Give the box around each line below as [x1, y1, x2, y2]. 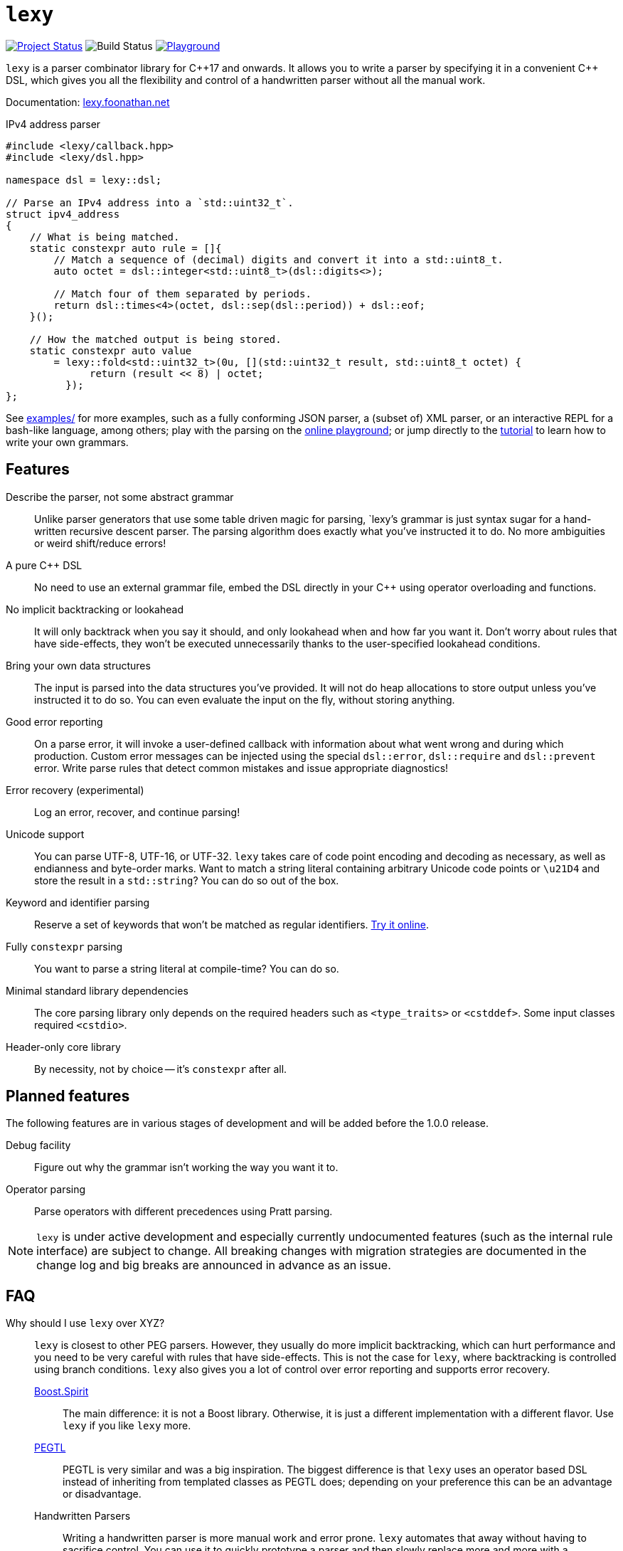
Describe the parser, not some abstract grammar [6, 490, 234, 503]
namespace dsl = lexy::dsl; [6, 174, 162, 186]
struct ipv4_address [6, 208, 120, 220]
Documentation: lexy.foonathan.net [6, 95, 170, 108]
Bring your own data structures [6, 659, 151, 672]
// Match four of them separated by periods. [53, 287, 311, 300]
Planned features [6, 1087, 130, 1106]
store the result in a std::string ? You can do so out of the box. [34, 874, 339, 886]
